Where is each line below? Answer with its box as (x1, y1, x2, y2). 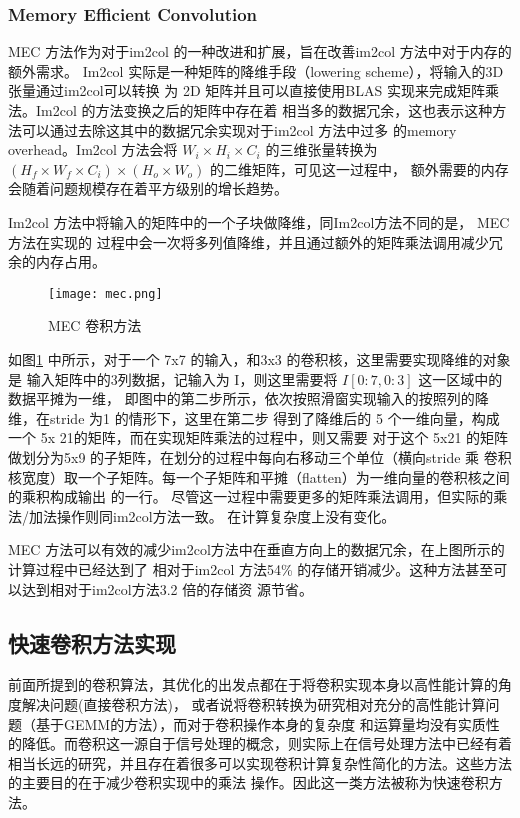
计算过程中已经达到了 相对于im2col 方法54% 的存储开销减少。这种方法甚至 (8, 558, 494, 579)
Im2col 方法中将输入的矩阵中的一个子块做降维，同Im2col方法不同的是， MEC (8, 211, 510, 232)
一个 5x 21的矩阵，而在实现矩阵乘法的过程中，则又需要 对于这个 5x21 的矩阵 (8, 427, 509, 448)
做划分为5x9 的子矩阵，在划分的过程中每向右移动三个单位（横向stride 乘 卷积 (8, 446, 512, 467)
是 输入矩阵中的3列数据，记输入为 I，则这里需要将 (8, 368, 338, 389)
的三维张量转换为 (265, 139, 378, 160)
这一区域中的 (418, 368, 503, 389)
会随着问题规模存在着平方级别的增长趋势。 (8, 178, 288, 199)
